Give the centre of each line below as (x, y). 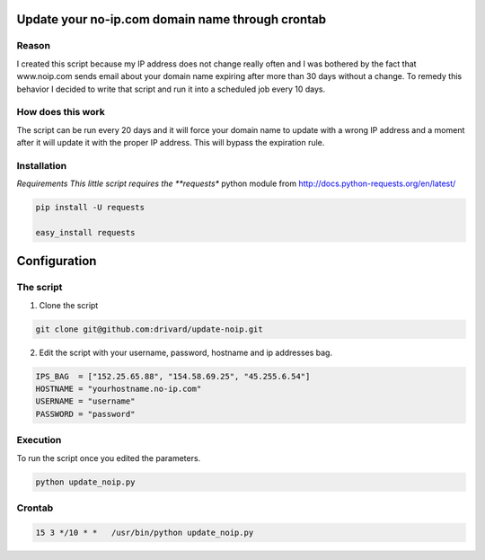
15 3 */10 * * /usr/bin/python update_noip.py (145, 532)
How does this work (61, 112)
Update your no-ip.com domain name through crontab (172, 19)
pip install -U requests (90, 208)
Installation (42, 165)
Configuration (57, 261)
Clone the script (69, 305)
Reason (34, 46)
